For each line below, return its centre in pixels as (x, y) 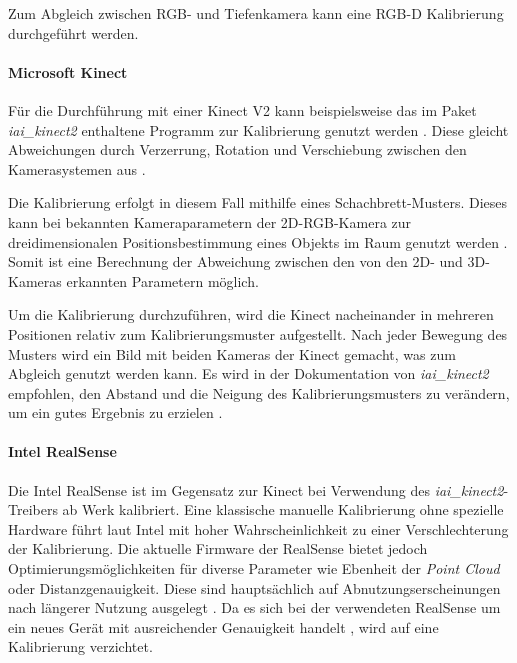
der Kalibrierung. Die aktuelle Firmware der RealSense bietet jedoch (218, 548)
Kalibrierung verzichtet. (80, 646)
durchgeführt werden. (73, 32)
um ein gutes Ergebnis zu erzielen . (115, 412)
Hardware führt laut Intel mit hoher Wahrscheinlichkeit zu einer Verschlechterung (258, 528)
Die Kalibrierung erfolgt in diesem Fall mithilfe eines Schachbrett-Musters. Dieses (258, 202)
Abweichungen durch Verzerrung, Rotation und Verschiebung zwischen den (237, 149)
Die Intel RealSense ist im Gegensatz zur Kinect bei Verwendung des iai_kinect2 (256, 489)
